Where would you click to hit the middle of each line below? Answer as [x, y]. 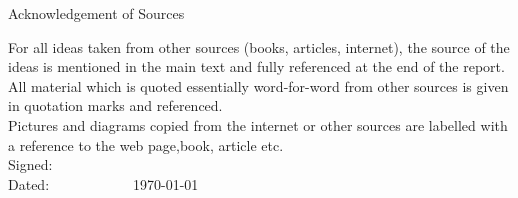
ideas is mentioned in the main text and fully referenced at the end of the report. [256, 66]
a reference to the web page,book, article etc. [146, 144]
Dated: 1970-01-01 [103, 183]
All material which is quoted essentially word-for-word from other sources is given [258, 85]
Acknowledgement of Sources [96, 13]
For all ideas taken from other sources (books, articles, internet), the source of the [259, 46]
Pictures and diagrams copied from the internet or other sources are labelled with [258, 124]
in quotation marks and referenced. [115, 105]
